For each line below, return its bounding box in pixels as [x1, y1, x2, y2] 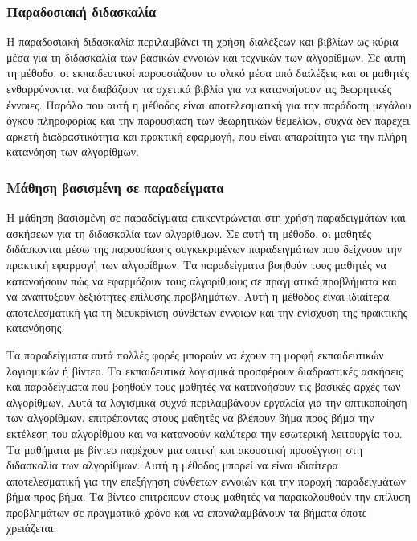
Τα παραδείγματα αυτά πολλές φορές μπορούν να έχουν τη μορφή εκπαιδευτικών [6, 346, 384, 363]
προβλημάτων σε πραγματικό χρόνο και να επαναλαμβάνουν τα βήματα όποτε [6, 503, 367, 520]
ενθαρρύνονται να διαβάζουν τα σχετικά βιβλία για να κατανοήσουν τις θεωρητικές [6, 80, 392, 96]
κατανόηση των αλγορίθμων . [6, 143, 139, 160]
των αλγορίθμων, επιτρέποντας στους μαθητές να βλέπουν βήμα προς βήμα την [6, 409, 374, 426]
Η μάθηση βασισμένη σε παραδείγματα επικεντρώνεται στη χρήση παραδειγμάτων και [6, 209, 406, 226]
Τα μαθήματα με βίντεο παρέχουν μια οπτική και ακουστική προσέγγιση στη [6, 441, 363, 457]
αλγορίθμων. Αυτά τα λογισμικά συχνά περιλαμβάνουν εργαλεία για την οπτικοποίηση [6, 393, 407, 410]
